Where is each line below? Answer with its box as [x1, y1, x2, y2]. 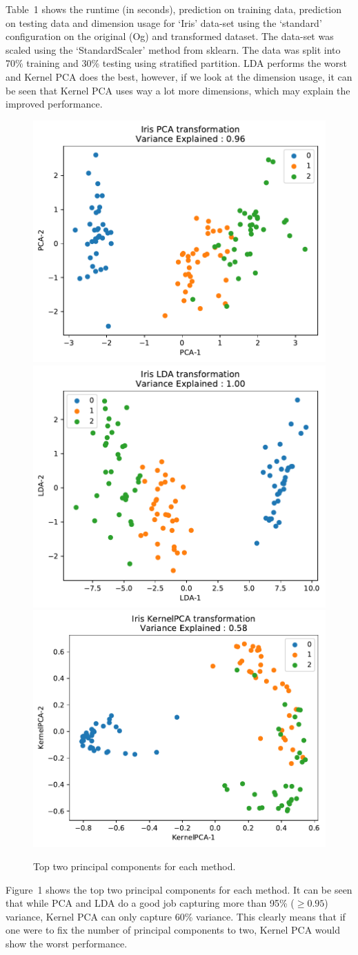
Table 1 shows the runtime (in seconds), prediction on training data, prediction [6, 2, 342, 16]
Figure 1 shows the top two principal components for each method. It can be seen [6, 882, 352, 896]
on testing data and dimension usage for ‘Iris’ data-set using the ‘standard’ [6, 15, 322, 30]
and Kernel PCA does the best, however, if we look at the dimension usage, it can [6, 69, 352, 83]
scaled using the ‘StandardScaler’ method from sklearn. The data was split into [6, 42, 341, 57]
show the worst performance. [6, 936, 128, 950]
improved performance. [6, 97, 103, 111]
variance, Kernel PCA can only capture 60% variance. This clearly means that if [6, 909, 346, 923]
